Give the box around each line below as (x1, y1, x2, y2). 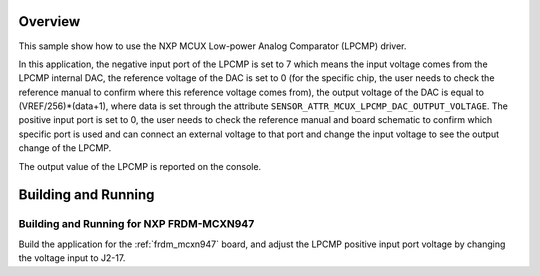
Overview (18, 13, 81, 30)
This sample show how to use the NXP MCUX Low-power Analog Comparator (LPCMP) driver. (18, 40, 407, 52)
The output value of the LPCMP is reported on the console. (18, 160, 262, 172)
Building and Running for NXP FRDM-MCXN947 (18, 217, 255, 231)
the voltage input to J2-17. (18, 252, 126, 264)
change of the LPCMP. (18, 142, 112, 154)
